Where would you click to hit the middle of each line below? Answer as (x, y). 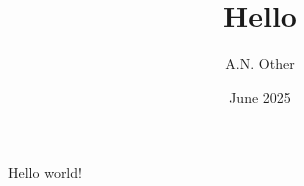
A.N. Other (260, 63)
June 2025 (260, 96)
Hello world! (45, 172)
